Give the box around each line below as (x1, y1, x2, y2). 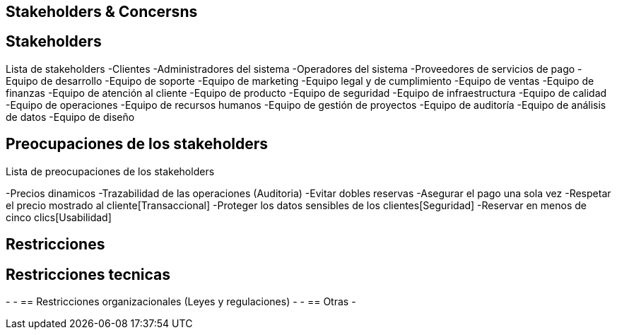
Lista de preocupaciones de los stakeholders (6, 165, 215, 177)
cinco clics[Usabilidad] (6, 211, 112, 223)
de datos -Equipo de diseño (6, 110, 135, 123)
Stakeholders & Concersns (6, 3, 198, 20)
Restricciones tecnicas (6, 265, 171, 283)
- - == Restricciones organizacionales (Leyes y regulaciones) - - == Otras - (6, 295, 356, 307)
